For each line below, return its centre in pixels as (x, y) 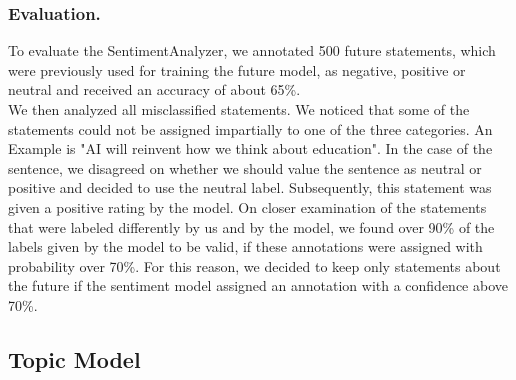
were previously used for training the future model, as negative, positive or (237, 69)
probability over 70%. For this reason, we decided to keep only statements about (254, 265)
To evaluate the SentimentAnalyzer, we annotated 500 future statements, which (252, 50)
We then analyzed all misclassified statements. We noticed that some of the (239, 109)
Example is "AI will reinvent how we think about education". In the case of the (250, 148)
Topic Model (74, 358)
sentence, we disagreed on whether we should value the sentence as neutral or (245, 167)
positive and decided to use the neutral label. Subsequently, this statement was (250, 187)
